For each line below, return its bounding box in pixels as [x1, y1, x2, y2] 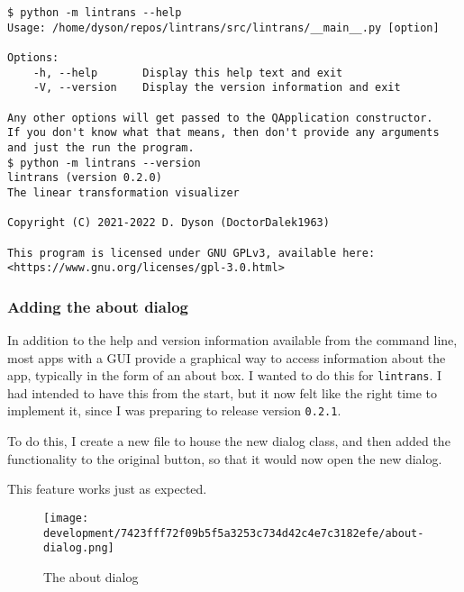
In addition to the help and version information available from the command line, [7, 331, 458, 350]
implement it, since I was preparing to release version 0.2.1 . [7, 401, 341, 420]
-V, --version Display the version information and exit [32, 81, 401, 95]
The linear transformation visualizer [7, 186, 240, 199]
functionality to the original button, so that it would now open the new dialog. [7, 449, 442, 468]
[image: [43, 511, 89, 524]
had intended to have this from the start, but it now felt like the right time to [7, 383, 438, 402]
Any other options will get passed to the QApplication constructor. [7, 111, 433, 124]
